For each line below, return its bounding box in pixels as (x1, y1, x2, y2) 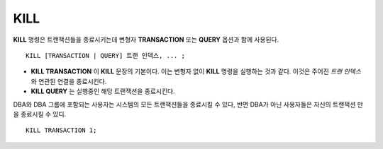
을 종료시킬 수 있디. (13, 109, 67, 118)
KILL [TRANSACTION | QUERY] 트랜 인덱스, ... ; (26, 52, 186, 59)
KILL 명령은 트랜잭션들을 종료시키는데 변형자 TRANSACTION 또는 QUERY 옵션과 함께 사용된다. (13, 35, 279, 44)
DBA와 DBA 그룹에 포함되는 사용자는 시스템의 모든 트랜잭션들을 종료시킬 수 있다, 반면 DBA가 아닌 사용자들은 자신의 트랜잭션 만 (13, 100, 363, 109)
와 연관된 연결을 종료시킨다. (30, 77, 107, 85)
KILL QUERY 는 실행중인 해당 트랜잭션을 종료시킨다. (30, 87, 175, 95)
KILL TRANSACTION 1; (26, 126, 97, 134)
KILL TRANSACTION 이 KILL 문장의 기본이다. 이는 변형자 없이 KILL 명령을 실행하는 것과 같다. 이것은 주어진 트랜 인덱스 (30, 67, 362, 76)
